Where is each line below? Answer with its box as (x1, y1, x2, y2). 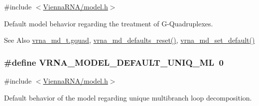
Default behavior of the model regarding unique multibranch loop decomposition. (4, 92, 252, 103)
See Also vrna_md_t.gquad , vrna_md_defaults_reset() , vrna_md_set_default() (4, 35, 255, 45)
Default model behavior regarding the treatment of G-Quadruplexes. (4, 18, 213, 28)
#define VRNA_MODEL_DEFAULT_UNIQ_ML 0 (4, 56, 224, 68)
